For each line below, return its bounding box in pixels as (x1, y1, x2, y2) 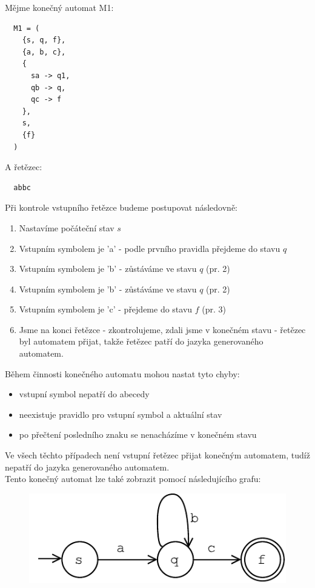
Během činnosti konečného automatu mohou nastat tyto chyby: (5, 367, 240, 380)
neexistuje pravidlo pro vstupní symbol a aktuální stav (19, 408, 222, 420)
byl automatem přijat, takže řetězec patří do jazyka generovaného (19, 335, 264, 348)
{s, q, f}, (22, 36, 66, 45)
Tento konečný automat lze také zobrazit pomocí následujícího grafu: (5, 472, 261, 485)
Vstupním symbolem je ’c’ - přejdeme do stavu (19, 303, 193, 315)
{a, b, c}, (22, 47, 66, 56)
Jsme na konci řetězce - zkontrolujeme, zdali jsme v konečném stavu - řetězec (19, 323, 306, 335)
